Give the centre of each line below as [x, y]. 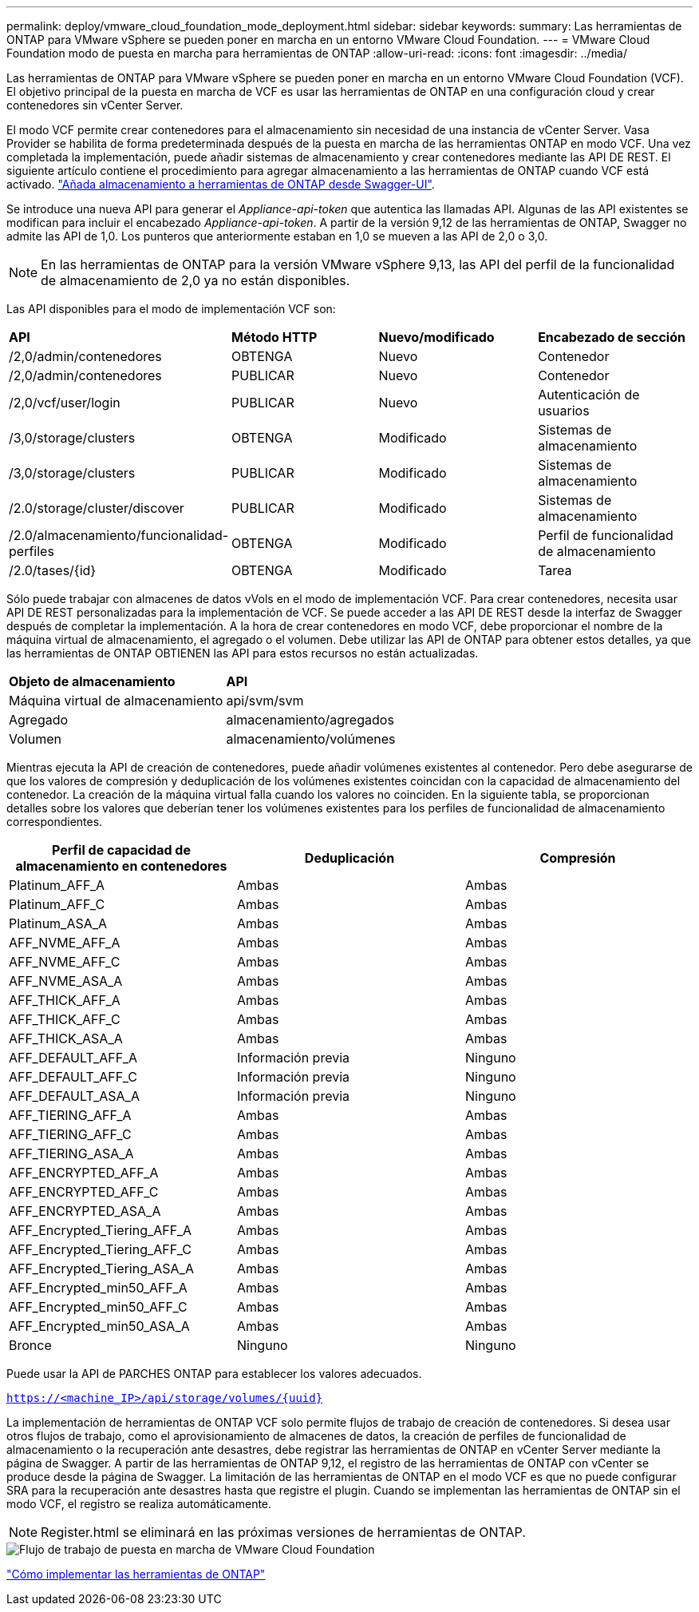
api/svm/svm [265, 701]
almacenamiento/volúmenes [311, 739]
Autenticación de [589, 395]
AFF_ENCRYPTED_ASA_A [85, 1211]
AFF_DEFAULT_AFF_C [73, 1077]
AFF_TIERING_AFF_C [70, 1134]
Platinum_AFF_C [57, 904]
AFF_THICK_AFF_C [65, 1019]
